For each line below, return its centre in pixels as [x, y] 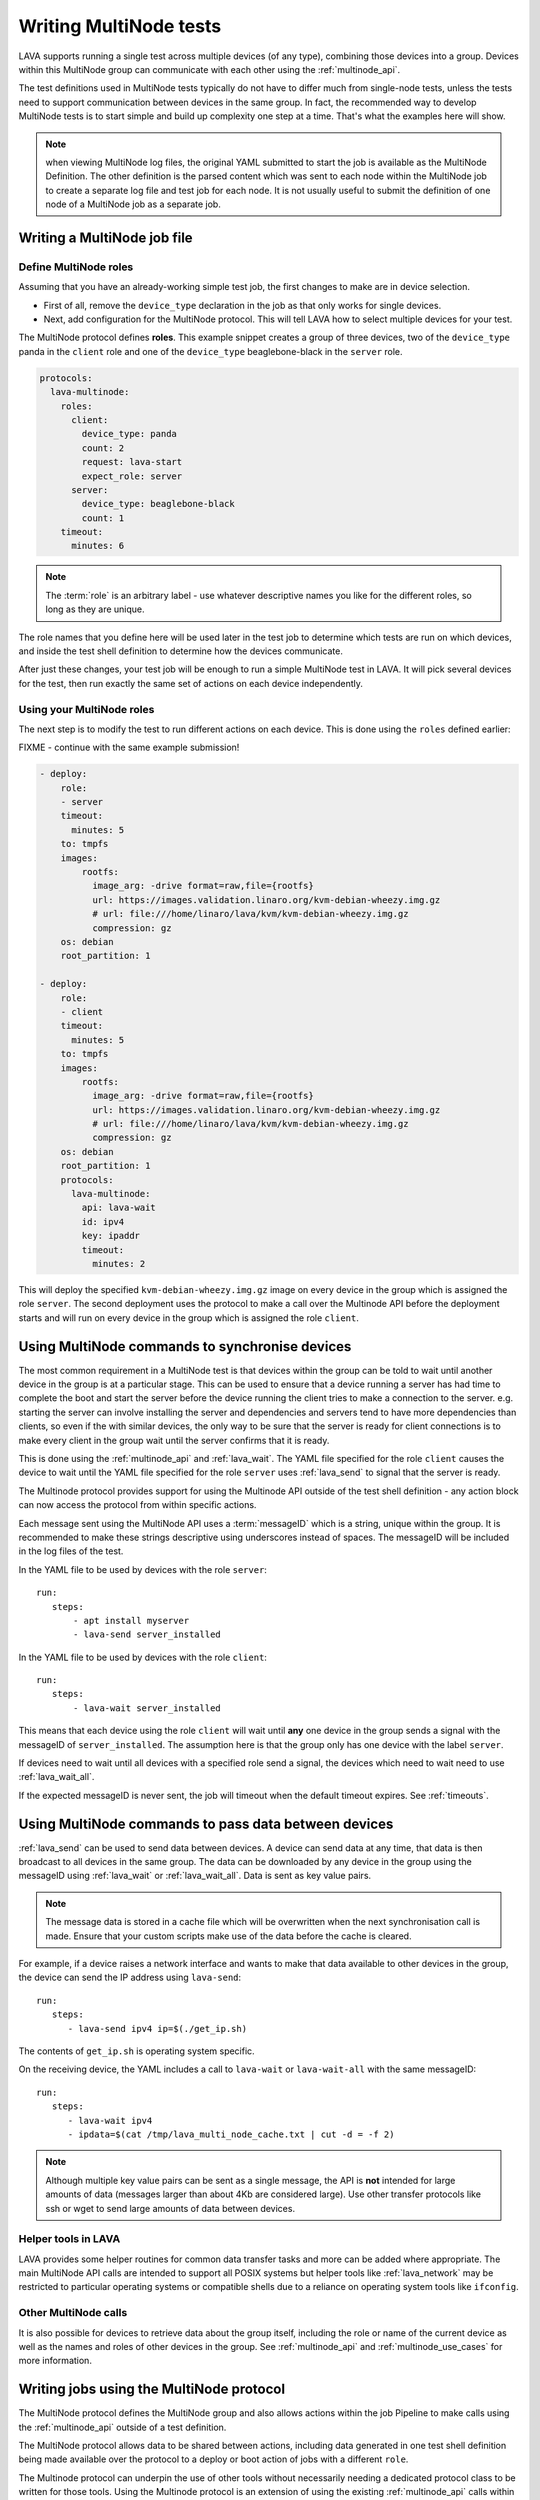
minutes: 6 [98, 546]
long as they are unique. [95, 609]
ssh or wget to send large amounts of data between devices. [170, 2208]
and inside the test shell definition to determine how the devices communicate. [181, 651]
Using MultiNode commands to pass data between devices [206, 1823]
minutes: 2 [118, 1263]
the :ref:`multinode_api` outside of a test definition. [122, 2427]
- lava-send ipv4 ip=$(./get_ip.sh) [157, 2028]
